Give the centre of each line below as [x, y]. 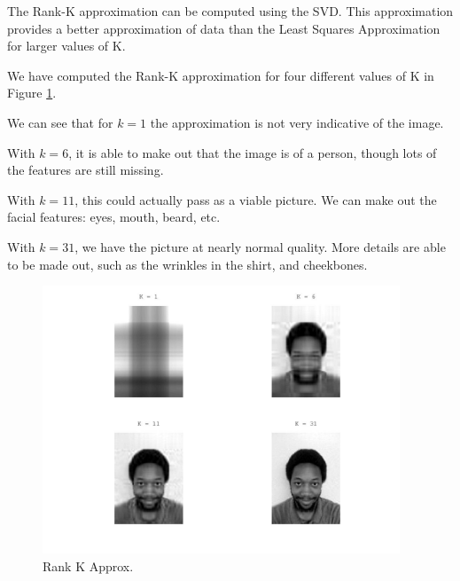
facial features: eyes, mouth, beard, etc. [114, 217]
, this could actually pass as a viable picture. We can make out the [256, 199]
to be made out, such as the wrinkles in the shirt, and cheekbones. [187, 264]
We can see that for [60, 122]
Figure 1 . [32, 93]
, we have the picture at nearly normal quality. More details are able [260, 246]
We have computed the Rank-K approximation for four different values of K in [221, 75]
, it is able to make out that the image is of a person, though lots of [253, 152]
